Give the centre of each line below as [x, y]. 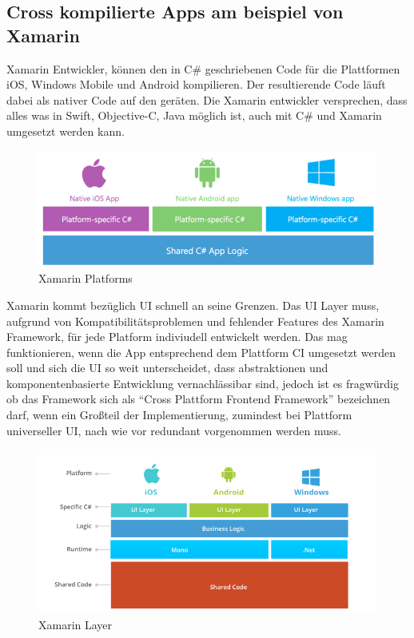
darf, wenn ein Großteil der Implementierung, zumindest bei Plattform [179, 415]
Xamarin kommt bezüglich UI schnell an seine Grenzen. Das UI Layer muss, [193, 305]
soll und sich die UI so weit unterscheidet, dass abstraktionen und [167, 368]
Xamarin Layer [76, 624]
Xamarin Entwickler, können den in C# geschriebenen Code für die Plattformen [203, 68]
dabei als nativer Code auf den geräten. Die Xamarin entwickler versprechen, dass [207, 99]
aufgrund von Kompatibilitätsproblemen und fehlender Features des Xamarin [195, 321]
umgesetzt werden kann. [66, 131]
